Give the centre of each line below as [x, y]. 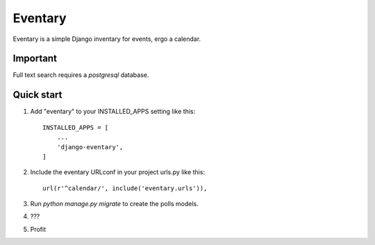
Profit [38, 229]
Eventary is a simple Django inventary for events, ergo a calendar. [107, 39]
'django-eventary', [90, 147]
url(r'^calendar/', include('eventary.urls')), [125, 188]
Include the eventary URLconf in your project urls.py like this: [117, 172]
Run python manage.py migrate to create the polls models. [114, 204]
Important [35, 59]
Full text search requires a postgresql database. [81, 75]
